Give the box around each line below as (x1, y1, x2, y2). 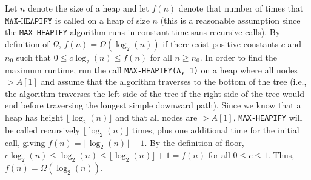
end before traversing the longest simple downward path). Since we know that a (5, 99, 301, 112)
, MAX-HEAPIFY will (233, 111, 303, 124)
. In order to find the (199, 50, 277, 63)
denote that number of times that (178, 2, 304, 14)
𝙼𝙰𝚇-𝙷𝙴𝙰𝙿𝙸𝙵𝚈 (5, 16, 53, 25)
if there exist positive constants (162, 37, 279, 50)
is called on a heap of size (55, 13, 150, 26)
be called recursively (5, 123, 80, 136)
